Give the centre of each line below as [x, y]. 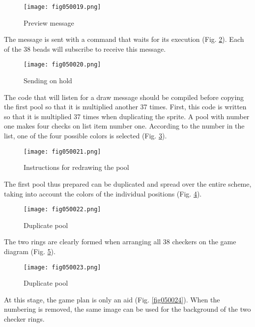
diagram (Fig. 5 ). [30, 251]
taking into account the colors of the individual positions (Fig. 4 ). [103, 193]
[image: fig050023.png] [62, 267]
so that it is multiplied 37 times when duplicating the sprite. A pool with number [127, 116]
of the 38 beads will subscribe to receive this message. [85, 49]
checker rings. [24, 318]
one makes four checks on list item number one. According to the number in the [124, 126]
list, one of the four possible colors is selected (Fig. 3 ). [85, 136]
